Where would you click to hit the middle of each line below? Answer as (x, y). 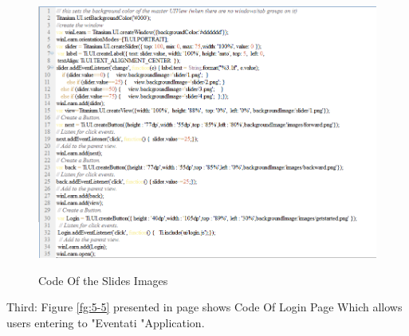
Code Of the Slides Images (103, 280)
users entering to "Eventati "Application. (106, 323)
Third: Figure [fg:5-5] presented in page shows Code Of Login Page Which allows (204, 307)
